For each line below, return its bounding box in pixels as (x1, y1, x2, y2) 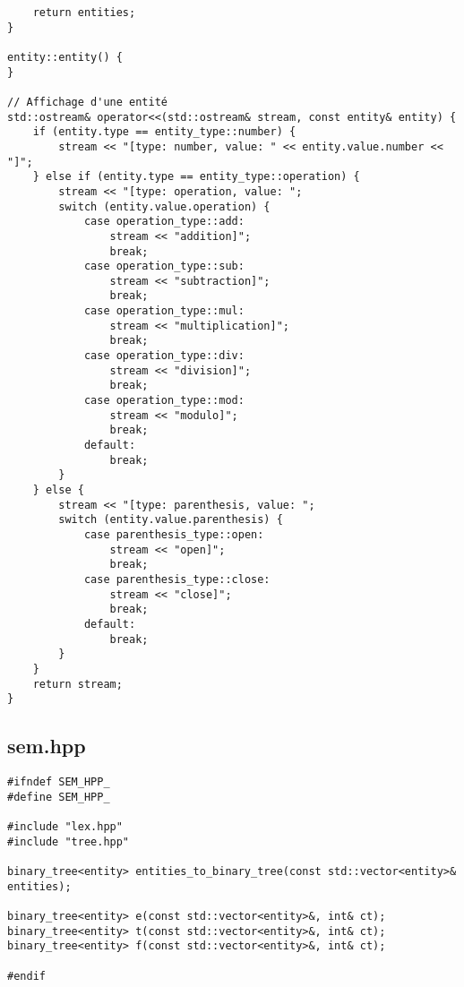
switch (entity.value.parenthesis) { (58, 513, 283, 527)
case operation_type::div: (83, 349, 245, 363)
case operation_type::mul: (83, 305, 245, 318)
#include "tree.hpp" (7, 835, 130, 848)
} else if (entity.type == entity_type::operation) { (32, 170, 360, 184)
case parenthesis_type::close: (83, 572, 271, 586)
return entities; (32, 6, 136, 19)
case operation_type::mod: (83, 394, 245, 408)
